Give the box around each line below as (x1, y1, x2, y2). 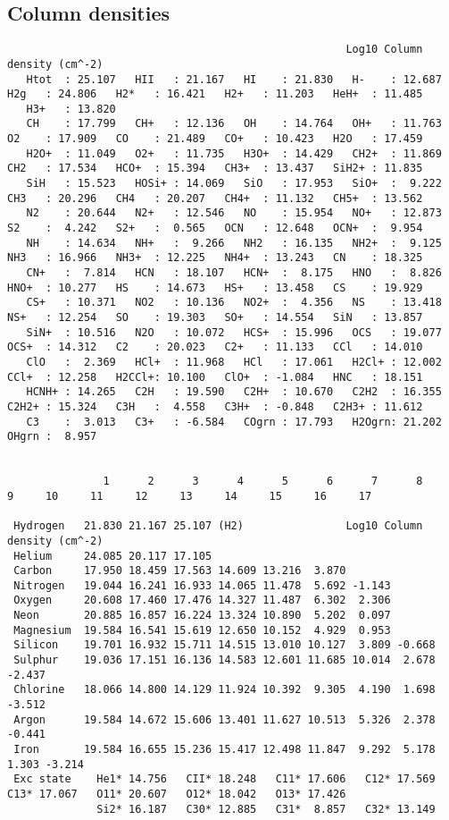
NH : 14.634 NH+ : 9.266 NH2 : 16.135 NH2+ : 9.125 (26, 236, 442, 249)
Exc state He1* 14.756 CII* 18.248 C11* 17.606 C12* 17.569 (13, 773, 436, 786)
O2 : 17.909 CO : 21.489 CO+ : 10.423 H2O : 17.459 (7, 132, 423, 146)
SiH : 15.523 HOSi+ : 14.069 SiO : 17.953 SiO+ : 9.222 (26, 177, 442, 190)
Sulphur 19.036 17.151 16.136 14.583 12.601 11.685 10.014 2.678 (13, 654, 436, 667)
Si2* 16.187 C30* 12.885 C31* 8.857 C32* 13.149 (96, 802, 436, 816)
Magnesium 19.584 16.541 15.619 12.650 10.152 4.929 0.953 (13, 623, 391, 637)
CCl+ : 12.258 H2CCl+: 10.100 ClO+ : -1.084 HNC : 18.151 (7, 370, 423, 384)
